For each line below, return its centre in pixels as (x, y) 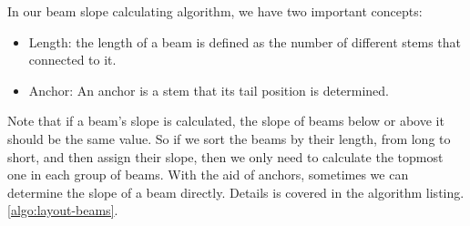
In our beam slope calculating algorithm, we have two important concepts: (215, 11)
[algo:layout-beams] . (63, 210)
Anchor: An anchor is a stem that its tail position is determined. (209, 90)
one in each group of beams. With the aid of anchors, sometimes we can (208, 175)
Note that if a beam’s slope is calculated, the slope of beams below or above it (226, 121)
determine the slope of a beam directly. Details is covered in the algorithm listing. (236, 192)
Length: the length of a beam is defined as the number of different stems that (245, 41)
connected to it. (72, 60)
